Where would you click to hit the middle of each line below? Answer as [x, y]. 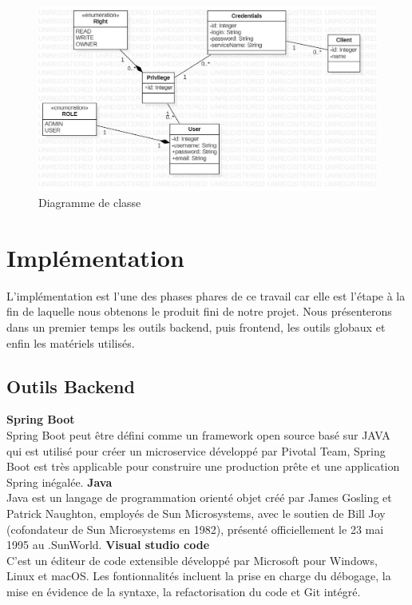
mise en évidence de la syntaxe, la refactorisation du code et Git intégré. [184, 591]
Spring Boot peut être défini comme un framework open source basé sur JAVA [198, 434]
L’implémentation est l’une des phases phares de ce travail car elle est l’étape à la [206, 295]
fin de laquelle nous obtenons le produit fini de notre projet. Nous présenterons [199, 311]
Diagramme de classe [90, 203]
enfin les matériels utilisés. [71, 342]
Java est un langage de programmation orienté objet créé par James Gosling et [199, 498]
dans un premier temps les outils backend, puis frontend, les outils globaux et [196, 326]
